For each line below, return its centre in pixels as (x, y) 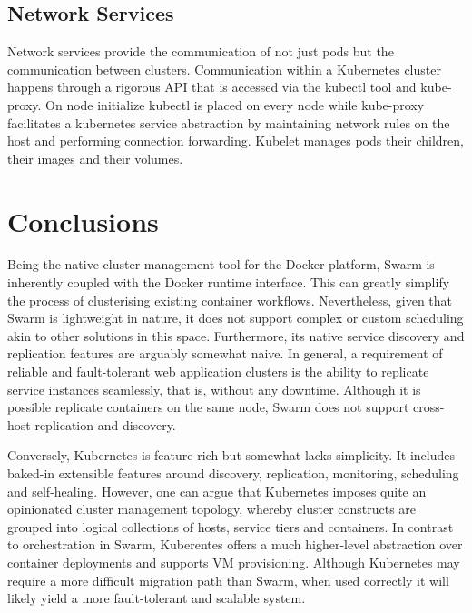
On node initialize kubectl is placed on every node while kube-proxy (235, 104)
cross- (429, 407)
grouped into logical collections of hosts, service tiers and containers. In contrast (231, 526)
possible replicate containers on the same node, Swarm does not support (208, 407)
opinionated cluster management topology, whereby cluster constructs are (212, 509)
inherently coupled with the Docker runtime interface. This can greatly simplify (229, 282)
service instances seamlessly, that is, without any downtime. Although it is (214, 389)
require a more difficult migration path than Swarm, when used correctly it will (228, 580)
